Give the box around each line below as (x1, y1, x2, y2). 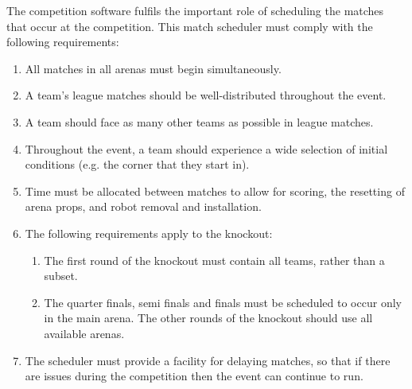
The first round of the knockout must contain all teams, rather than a (44, 251, 385, 268)
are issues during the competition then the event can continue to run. (25, 368, 363, 384)
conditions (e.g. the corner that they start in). (25, 156, 250, 173)
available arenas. (44, 325, 125, 341)
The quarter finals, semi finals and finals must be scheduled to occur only (44, 294, 402, 310)
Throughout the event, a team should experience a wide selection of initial (25, 140, 388, 157)
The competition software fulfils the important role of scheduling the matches (6, 2, 384, 18)
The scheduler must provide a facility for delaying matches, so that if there (25, 352, 391, 368)
